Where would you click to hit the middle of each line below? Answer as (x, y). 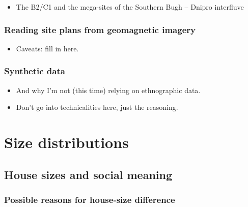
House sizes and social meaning (88, 174)
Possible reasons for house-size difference (90, 199)
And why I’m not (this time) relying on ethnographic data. (108, 90)
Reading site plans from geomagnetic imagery (100, 29)
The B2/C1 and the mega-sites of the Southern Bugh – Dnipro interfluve (130, 7)
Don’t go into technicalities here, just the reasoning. (97, 107)
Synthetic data (35, 71)
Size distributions (66, 142)
